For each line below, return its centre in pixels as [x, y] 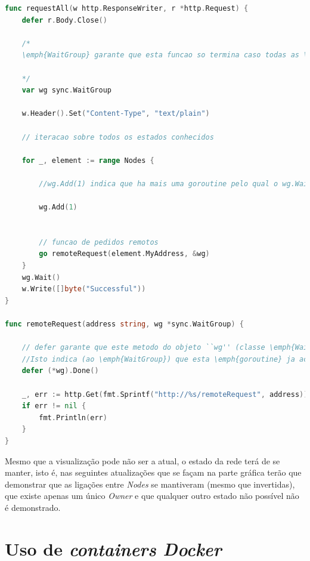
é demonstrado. [33, 507]
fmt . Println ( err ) [73, 417]
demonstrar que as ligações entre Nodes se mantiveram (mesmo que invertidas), [150, 484]
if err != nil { [54, 406]
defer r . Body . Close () [64, 20]
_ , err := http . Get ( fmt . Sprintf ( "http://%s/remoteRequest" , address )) [165, 394]
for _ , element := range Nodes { [88, 160]
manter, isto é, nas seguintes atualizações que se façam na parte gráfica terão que [153, 472]
